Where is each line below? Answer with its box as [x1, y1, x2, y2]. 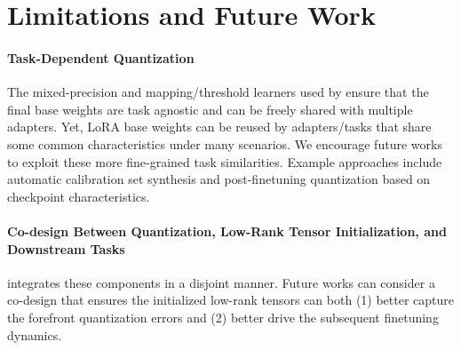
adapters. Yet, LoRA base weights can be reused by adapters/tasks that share [7, 117, 432, 136]
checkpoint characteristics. [7, 187, 150, 205]
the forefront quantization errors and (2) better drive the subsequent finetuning [7, 307, 439, 326]
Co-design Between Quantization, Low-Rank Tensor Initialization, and [7, 221, 447, 240]
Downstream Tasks [7, 239, 125, 258]
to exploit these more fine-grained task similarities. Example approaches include [7, 152, 442, 171]
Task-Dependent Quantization [7, 48, 195, 67]
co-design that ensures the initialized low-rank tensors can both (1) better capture [7, 290, 455, 309]
